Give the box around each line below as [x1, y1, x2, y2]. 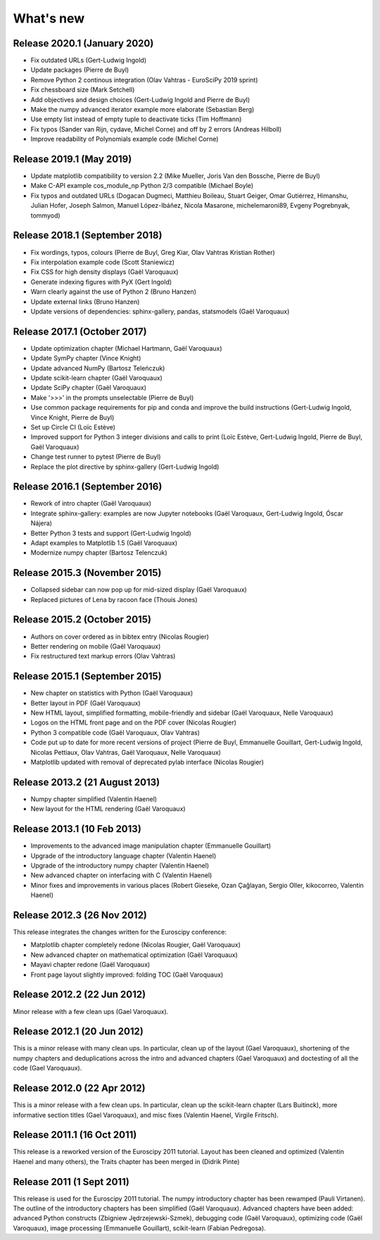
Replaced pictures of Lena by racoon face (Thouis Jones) [30, 595, 198, 603]
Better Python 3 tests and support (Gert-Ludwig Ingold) [30, 529, 191, 537]
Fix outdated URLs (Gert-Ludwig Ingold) [30, 56, 147, 65]
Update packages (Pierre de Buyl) [30, 65, 129, 74]
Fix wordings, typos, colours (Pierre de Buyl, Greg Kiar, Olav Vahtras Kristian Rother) [30, 248, 276, 256]
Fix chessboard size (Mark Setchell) [30, 85, 135, 94]
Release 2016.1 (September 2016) [13, 481, 163, 493]
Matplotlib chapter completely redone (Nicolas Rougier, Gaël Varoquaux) [30, 941, 241, 949]
